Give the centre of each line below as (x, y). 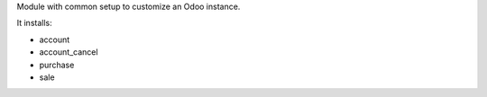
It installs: (35, 23)
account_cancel (69, 52)
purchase (57, 65)
